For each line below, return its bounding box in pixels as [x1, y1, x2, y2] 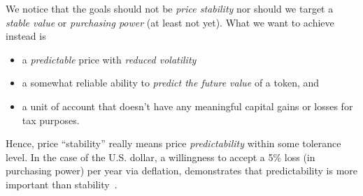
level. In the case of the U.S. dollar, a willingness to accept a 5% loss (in [6, 149, 315, 164]
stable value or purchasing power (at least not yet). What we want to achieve [6, 15, 334, 29]
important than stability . [6, 176, 118, 191]
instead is [6, 29, 46, 43]
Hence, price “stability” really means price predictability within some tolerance [6, 136, 341, 151]
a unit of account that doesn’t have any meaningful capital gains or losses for [22, 98, 353, 113]
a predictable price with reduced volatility [22, 52, 197, 66]
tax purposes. [22, 112, 80, 127]
